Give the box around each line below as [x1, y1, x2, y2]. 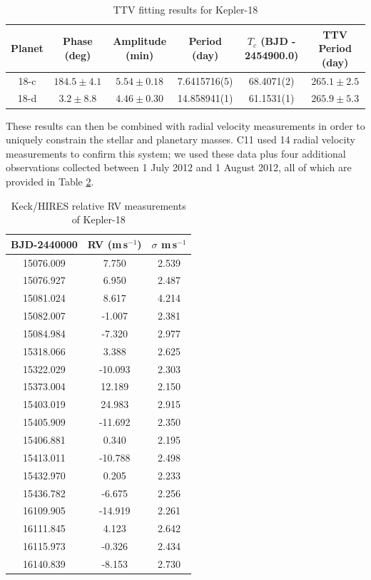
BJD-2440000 [11, 236, 78, 251]
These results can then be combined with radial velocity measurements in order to [6, 118, 365, 133]
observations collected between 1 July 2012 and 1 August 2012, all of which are [6, 160, 352, 175]
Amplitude [113, 34, 167, 49]
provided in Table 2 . [6, 173, 94, 188]
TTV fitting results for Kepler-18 [113, 2, 258, 16]
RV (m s [87, 236, 128, 251]
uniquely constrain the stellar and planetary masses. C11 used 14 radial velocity [6, 132, 355, 147]
